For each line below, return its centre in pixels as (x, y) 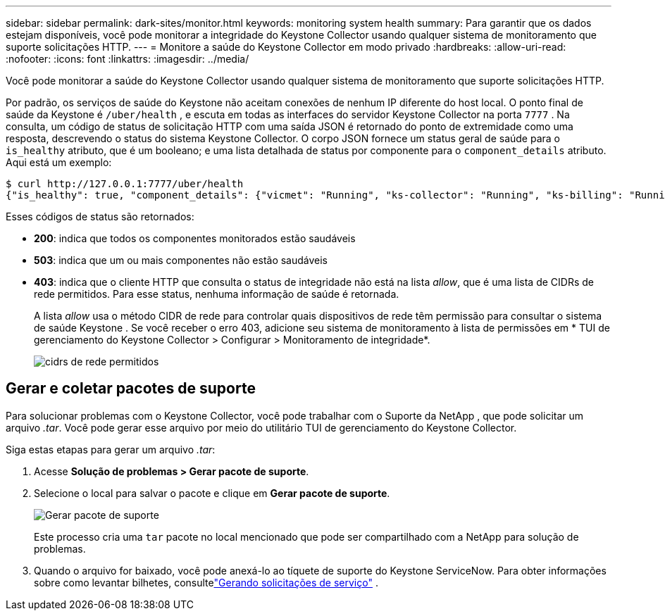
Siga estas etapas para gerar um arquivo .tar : (111, 449)
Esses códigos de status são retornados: (100, 216)
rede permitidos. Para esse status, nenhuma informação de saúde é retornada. (217, 294)
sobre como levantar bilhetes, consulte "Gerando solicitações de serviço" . (206, 582)
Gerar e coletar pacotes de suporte (131, 389)
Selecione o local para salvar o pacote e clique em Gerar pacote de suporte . (212, 493)
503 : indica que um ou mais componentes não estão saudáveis (181, 260)
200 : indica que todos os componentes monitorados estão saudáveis (195, 238)
